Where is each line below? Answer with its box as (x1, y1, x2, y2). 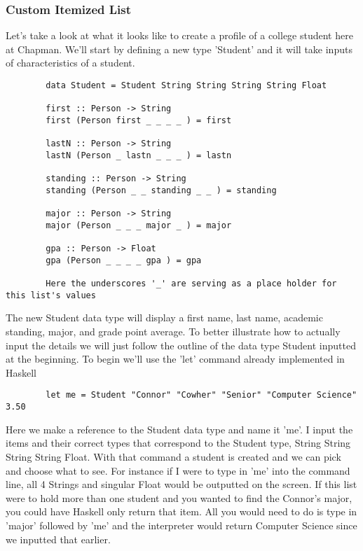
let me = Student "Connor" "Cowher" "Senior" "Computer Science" (46, 390, 357, 400)
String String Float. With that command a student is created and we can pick (6, 449, 341, 463)
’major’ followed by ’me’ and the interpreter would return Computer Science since (6, 517, 357, 532)
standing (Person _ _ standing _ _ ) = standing (46, 185, 277, 195)
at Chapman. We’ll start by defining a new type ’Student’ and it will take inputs (6, 41, 352, 56)
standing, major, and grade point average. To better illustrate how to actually (6, 324, 341, 339)
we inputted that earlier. (6, 531, 111, 546)
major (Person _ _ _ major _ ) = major (46, 220, 232, 230)
